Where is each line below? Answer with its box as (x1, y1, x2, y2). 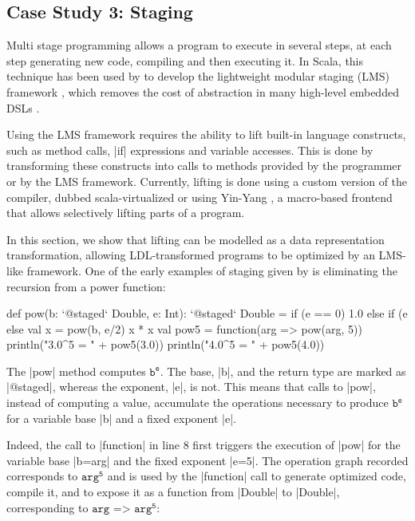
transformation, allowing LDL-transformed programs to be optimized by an (6, 247, 375, 263)
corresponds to (6, 468, 78, 484)
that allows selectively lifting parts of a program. (6, 204, 245, 221)
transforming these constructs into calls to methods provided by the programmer (6, 157, 402, 174)
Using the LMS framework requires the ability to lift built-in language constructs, (6, 126, 406, 143)
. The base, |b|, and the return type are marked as (160, 362, 406, 379)
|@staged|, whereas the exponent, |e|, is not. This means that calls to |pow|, (6, 378, 376, 395)
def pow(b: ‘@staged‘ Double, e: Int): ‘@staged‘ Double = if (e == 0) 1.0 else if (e (6, 305, 408, 322)
